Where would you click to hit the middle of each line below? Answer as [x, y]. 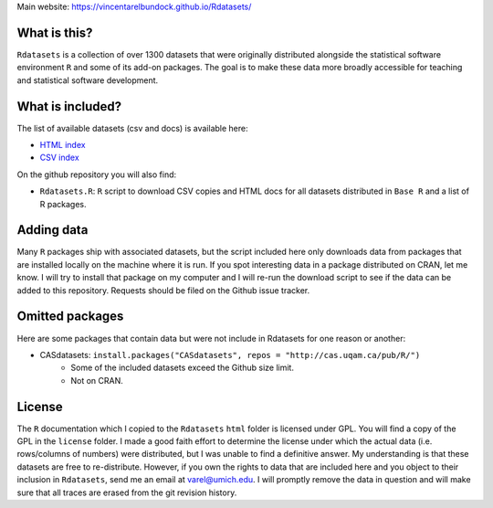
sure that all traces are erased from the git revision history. [127, 492]
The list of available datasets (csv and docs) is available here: [132, 128]
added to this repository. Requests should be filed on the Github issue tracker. [163, 290]
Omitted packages [70, 317]
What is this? [55, 32]
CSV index [59, 158]
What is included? [69, 106]
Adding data [52, 230]
